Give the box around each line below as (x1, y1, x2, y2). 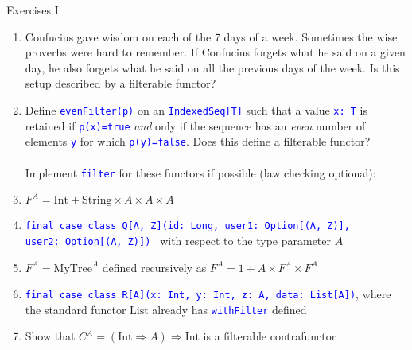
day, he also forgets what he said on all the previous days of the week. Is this (25, 59, 400, 76)
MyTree (53, 262, 92, 274)
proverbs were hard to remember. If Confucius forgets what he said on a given (25, 44, 406, 60)
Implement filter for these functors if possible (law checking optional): (25, 164, 376, 181)
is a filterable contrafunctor (203, 328, 336, 344)
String (82, 195, 112, 207)
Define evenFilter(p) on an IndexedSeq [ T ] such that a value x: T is (25, 101, 368, 118)
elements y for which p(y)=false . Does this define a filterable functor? (25, 133, 371, 150)
